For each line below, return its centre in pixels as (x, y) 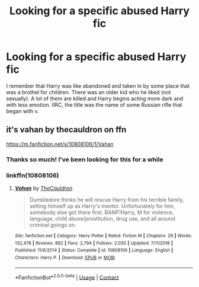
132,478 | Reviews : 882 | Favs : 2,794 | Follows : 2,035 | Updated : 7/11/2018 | (94, 243)
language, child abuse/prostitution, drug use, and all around (102, 218)
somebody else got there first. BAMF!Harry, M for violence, (102, 212)
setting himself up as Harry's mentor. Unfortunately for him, (102, 206)
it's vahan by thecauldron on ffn (66, 130)
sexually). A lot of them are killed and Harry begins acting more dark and (95, 98)
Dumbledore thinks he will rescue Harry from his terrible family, (107, 199)
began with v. (23, 111)
